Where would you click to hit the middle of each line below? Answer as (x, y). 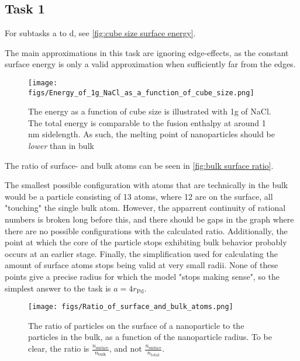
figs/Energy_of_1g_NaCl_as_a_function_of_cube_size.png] (141, 93)
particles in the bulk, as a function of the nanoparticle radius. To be (150, 337)
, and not (125, 348)
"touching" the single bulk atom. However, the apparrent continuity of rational (145, 208)
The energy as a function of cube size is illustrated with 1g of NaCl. (150, 111)
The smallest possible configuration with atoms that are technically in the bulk (146, 185)
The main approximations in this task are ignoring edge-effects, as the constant (147, 52)
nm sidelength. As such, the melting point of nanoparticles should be (152, 134)
